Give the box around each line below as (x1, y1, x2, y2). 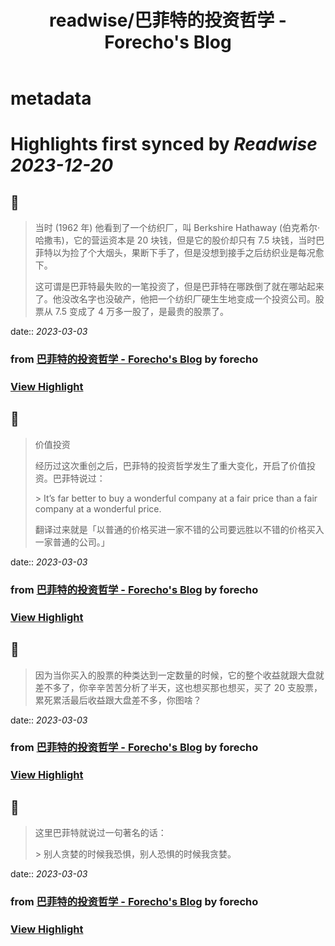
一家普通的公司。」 (34, 536, 110, 548)
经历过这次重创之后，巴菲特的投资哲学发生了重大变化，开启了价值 (34, 459, 307, 471)
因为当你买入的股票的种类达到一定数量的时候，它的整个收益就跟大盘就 (34, 669, 325, 681)
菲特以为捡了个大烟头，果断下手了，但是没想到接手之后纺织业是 (34, 247, 298, 259)
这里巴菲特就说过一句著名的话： (34, 827, 167, 839)
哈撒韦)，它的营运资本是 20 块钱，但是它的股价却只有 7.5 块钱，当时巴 (34, 234, 325, 246)
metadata (10, 87, 92, 110)
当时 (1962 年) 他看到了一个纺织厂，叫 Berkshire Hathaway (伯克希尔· (34, 222, 321, 234)
